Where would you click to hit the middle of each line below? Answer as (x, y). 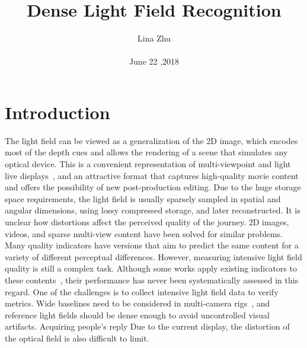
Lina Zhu (154, 38)
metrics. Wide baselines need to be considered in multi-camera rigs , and (137, 303)
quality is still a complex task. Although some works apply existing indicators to (151, 268)
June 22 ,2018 (154, 61)
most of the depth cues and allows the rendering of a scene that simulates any (146, 152)
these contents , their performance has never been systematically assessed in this (152, 280)
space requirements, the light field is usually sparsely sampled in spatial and (143, 198)
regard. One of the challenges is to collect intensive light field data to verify (142, 291)
